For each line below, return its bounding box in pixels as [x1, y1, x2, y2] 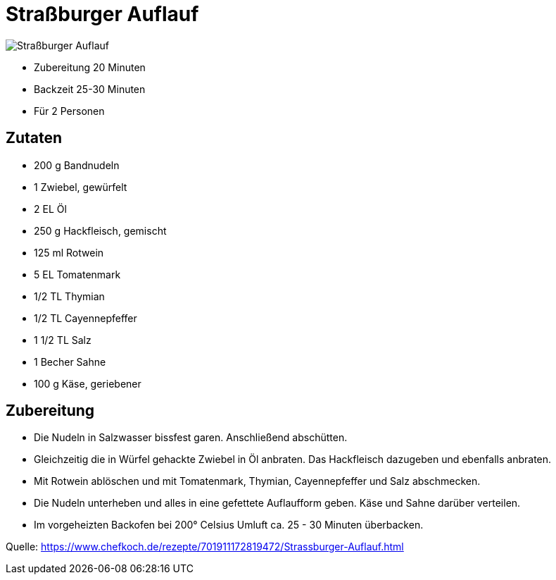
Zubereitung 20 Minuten [34, 61, 146, 73]
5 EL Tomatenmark [34, 268, 121, 280]
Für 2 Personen [34, 104, 105, 117]
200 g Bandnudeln [34, 159, 120, 171]
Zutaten [6, 129, 63, 147]
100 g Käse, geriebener [34, 377, 141, 390]
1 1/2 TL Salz [34, 333, 91, 346]
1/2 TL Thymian [34, 290, 105, 302]
